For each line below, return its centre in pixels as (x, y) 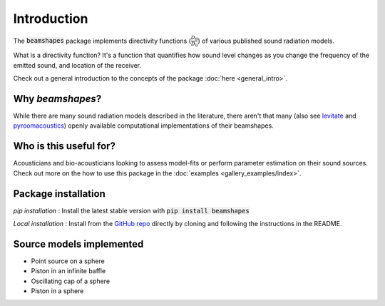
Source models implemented (78, 244)
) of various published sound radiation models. (266, 41)
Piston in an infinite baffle (68, 271)
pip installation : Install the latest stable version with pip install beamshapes (131, 210)
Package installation (60, 194)
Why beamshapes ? (57, 99)
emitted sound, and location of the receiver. (77, 65)
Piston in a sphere (57, 291)
